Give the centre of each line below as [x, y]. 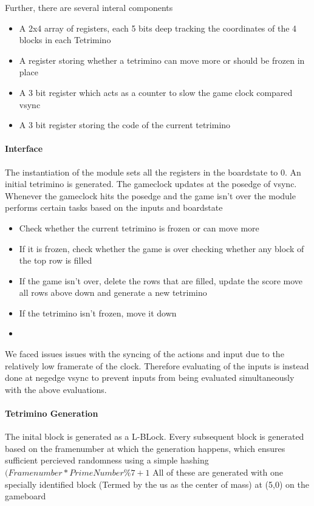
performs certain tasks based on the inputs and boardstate [114, 207]
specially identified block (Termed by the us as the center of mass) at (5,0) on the [157, 484]
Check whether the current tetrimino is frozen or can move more [139, 227]
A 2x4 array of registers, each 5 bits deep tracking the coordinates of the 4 [158, 28]
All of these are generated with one [218, 472]
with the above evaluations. [56, 389]
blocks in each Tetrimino [65, 40]
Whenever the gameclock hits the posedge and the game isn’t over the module [150, 195]
